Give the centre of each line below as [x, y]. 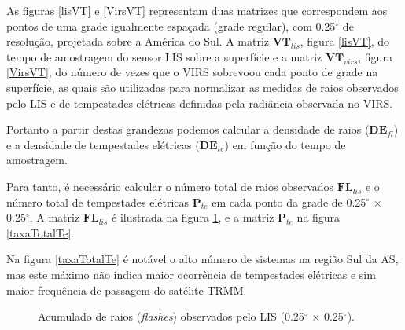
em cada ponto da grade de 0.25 [289, 202]
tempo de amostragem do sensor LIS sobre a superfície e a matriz [164, 56]
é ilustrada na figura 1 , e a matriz [193, 217]
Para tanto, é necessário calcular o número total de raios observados [170, 186]
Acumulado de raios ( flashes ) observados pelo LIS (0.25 [171, 316]
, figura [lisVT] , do [345, 41]
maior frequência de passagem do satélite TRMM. [127, 290]
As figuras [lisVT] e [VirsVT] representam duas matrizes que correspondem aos [197, 10]
